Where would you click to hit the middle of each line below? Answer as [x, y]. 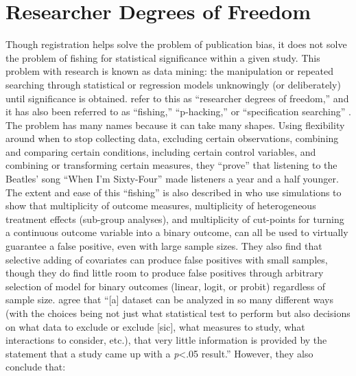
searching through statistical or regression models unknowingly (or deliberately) [173, 84]
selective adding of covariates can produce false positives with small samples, [167, 259]
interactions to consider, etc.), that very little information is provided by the [166, 340]
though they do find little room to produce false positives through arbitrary [165, 273]
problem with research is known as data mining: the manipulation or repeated [170, 71]
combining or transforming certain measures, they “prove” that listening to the [171, 165]
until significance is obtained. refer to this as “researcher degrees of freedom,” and [177, 98]
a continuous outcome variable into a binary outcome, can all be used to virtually [177, 232]
